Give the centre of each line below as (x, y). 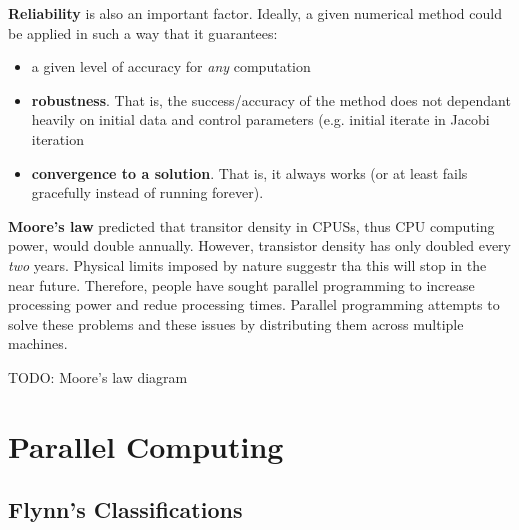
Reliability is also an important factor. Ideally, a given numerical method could (255, 13)
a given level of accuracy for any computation (171, 66)
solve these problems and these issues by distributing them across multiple (236, 323)
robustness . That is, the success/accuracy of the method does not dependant (271, 99)
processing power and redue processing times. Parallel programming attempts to (254, 304)
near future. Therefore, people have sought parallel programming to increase (241, 284)
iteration (57, 138)
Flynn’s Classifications (125, 509)
